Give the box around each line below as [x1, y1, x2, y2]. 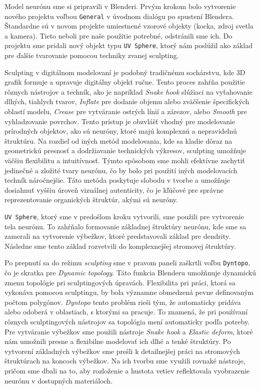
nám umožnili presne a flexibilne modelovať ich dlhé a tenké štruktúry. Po [4, 336, 231, 346]
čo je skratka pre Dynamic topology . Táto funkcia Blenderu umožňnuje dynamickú [4, 267, 256, 278]
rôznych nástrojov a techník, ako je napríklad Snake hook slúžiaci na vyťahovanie [4, 86, 252, 97]
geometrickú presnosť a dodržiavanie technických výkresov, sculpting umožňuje [4, 145, 246, 156]
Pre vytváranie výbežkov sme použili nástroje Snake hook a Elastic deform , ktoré [4, 326, 253, 336]
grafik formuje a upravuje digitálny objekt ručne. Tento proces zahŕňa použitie [4, 77, 245, 87]
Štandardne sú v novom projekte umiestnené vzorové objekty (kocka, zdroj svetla [4, 21, 253, 31]
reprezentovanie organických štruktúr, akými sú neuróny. [4, 194, 178, 205]
